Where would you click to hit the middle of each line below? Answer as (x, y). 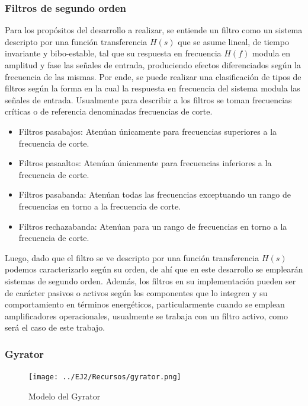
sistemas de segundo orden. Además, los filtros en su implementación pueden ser (150, 280)
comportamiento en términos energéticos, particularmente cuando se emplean (145, 304)
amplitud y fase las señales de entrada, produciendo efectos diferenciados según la (153, 65)
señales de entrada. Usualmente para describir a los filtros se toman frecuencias (148, 99)
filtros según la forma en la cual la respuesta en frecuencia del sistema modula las (153, 88)
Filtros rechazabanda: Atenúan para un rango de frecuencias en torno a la (153, 226)
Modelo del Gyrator (65, 396)
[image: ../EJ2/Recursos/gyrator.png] (105, 377)
